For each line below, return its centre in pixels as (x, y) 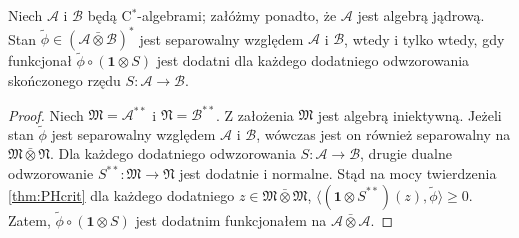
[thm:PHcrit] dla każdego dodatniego (121, 194)
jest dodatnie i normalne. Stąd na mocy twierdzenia (338, 173)
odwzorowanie (51, 173)
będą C (109, 15)
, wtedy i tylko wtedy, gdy (424, 38)
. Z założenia (255, 114)
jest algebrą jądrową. (421, 15)
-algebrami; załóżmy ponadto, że (237, 15)
